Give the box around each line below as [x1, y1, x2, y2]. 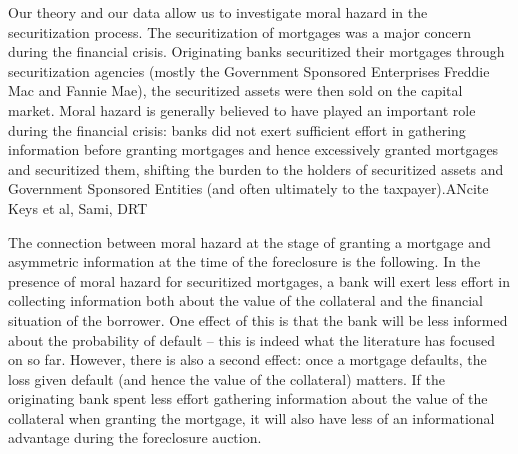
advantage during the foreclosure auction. [8, 427, 262, 448]
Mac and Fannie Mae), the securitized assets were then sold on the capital [8, 80, 463, 101]
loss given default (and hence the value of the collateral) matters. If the [8, 368, 446, 389]
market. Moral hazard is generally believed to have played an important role [8, 99, 476, 120]
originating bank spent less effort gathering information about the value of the [8, 388, 488, 409]
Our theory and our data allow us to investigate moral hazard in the [8, 2, 428, 22]
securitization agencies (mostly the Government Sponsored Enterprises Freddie [8, 60, 490, 81]
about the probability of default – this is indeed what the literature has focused [8, 329, 495, 350]
